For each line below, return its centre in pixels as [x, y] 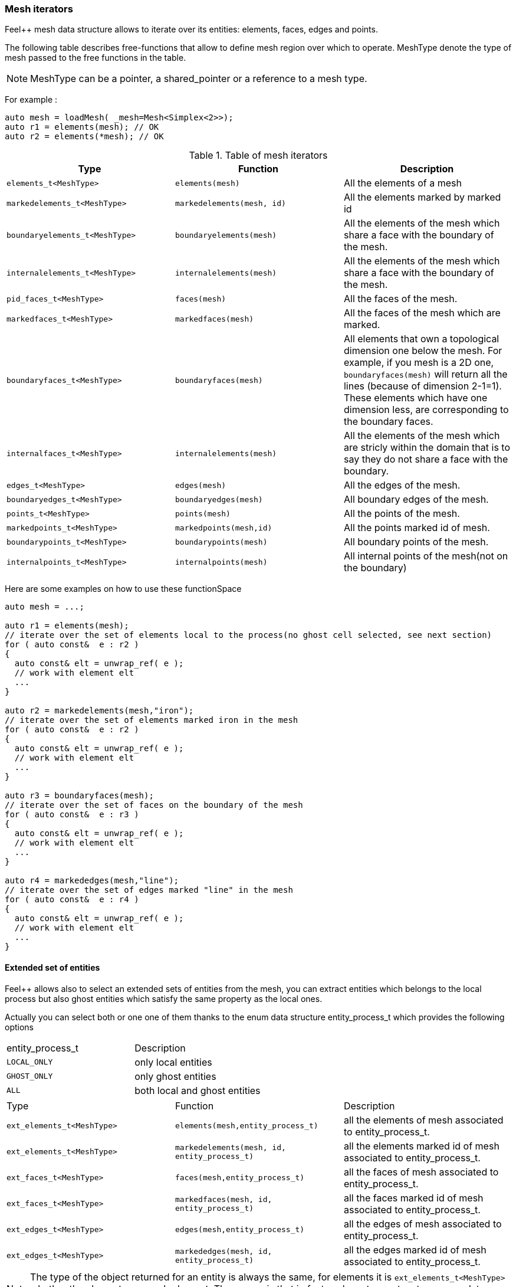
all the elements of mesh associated [423, 1120]
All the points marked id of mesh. [417, 528]
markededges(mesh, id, [224, 1251]
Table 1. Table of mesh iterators [258, 155]
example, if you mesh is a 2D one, [419, 363]
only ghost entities [175, 1076]
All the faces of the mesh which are [422, 313]
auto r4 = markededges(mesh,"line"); [92, 881]
